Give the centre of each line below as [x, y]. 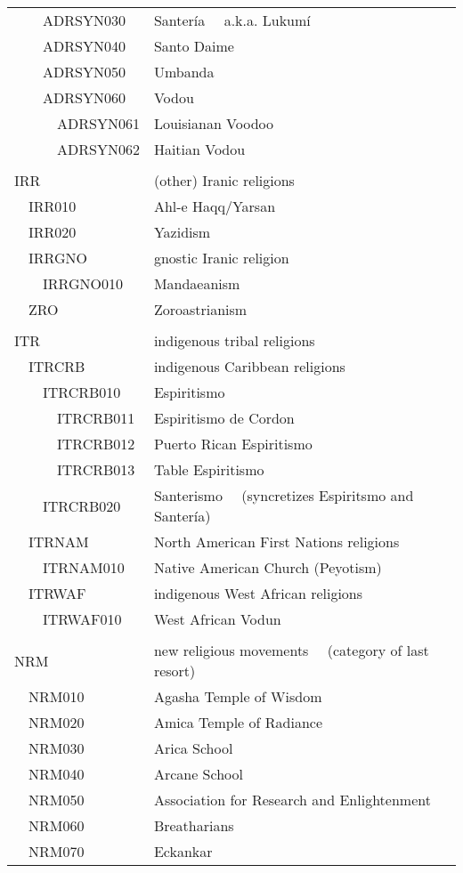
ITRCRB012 [96, 444]
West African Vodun [217, 619]
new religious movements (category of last [291, 650]
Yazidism [182, 232]
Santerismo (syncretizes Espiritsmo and [284, 495]
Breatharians [194, 825]
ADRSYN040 [84, 46]
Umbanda [184, 72]
